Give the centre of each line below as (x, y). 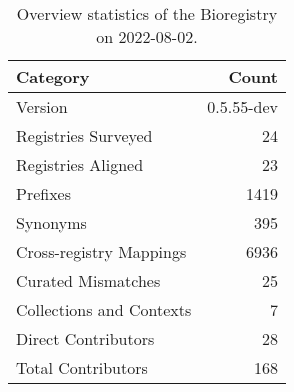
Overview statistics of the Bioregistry (147, 13)
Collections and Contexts (104, 309)
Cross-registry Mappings (101, 251)
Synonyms (51, 222)
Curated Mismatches (88, 280)
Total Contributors (82, 367)
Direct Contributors (85, 338)
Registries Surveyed (84, 135)
